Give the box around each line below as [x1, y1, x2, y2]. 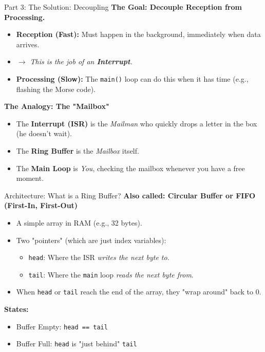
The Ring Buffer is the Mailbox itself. [16, 145, 139, 156]
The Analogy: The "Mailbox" [4, 101, 109, 112]
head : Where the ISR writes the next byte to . [28, 252, 169, 263]
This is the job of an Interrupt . [30, 56, 132, 67]
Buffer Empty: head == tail [16, 321, 108, 331]
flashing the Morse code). [16, 83, 96, 94]
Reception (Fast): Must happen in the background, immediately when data [16, 29, 261, 40]
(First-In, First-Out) [4, 200, 78, 211]
